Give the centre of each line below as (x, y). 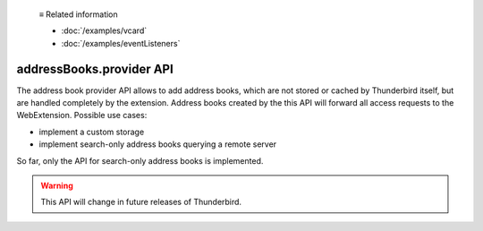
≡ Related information (78, 14)
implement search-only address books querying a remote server (158, 144)
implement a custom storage (92, 132)
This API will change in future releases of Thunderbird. (141, 202)
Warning (57, 186)
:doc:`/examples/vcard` (104, 30)
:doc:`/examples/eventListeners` (121, 43)
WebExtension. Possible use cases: (82, 115)
